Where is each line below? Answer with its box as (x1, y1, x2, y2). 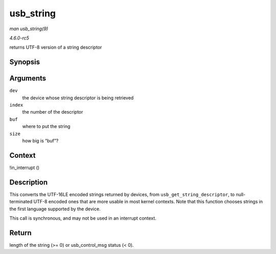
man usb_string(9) (9, 26, 49, 32)
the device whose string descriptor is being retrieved (22, 95, 134, 101)
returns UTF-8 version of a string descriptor (9, 44, 102, 51)
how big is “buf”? (22, 137, 59, 143)
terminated (9, 199, 33, 205)
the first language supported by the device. (9, 205, 101, 212)
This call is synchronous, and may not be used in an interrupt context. (9, 215, 157, 221)
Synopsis (9, 58, 40, 67)
